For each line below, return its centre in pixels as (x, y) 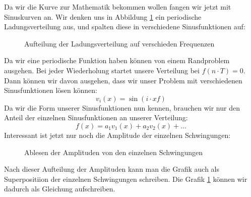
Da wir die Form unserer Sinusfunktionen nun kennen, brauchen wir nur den (122, 107)
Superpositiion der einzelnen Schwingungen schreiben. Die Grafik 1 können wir (126, 179)
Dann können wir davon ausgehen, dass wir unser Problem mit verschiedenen (123, 80)
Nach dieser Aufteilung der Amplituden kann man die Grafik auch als (112, 169)
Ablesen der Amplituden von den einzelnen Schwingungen (114, 152)
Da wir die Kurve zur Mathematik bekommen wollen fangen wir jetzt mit (118, 7)
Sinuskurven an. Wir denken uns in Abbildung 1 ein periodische (103, 16)
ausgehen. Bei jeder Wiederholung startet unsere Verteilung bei (102, 70)
